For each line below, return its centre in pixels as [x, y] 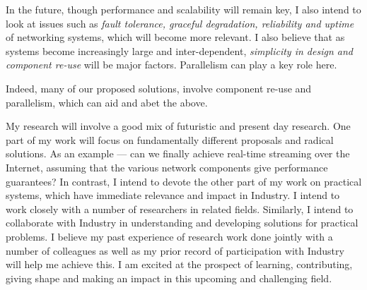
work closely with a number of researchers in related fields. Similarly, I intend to [180, 209]
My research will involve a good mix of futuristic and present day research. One [178, 126]
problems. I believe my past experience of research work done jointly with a [169, 236]
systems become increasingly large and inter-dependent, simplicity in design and [179, 50]
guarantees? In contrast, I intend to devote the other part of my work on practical [184, 181]
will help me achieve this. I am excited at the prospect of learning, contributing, [179, 264]
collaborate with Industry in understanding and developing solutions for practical [182, 223]
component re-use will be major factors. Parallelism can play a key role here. [171, 65]
